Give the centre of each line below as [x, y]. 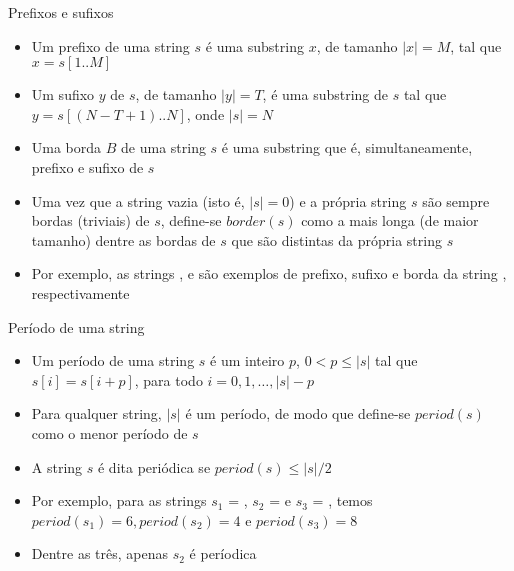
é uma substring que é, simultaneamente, [347, 147]
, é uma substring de [325, 94]
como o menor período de [109, 432]
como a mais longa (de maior [390, 220]
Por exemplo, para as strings [119, 500]
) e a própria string [348, 200]
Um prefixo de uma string [110, 45]
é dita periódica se [154, 466]
